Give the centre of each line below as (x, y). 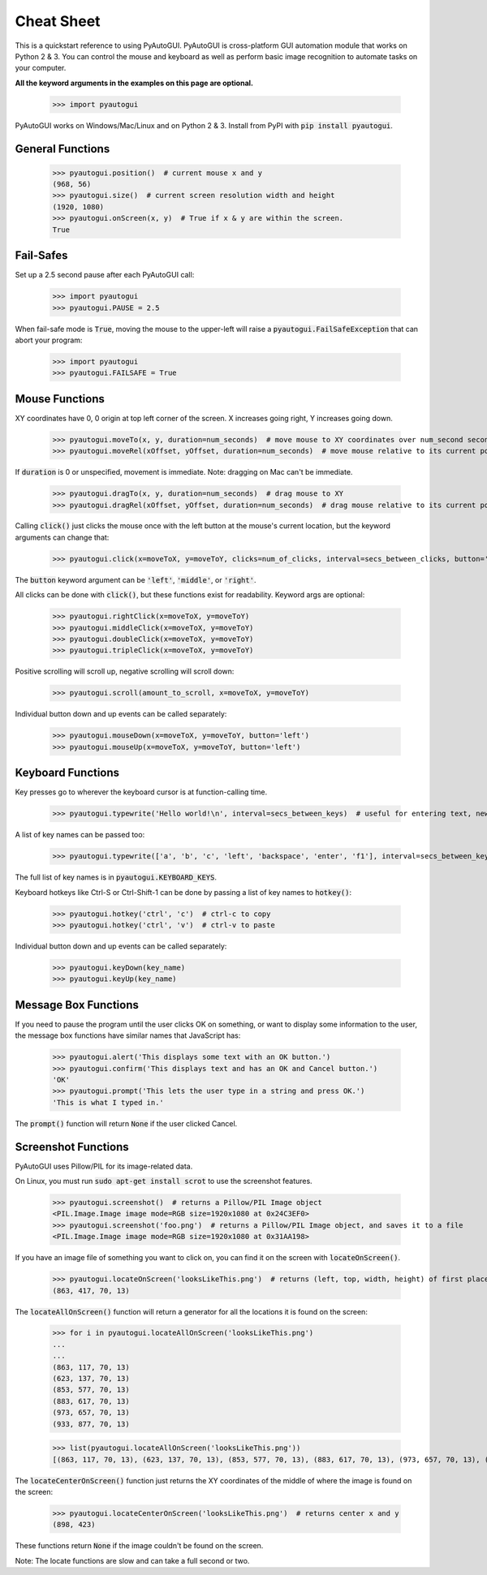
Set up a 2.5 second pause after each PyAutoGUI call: (105, 275)
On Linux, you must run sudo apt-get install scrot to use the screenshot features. (164, 1181)
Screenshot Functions (72, 1147)
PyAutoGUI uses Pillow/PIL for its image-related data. (104, 1166)
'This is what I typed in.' (108, 1102)
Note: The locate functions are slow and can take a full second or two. (132, 1560)
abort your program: (49, 340)
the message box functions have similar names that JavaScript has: (128, 1035)
